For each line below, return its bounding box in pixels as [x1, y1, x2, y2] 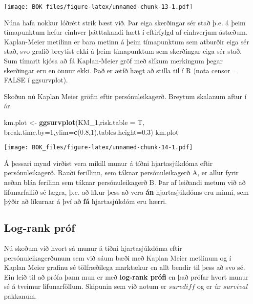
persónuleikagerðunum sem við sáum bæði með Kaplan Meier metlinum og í [4, 252, 232, 263]
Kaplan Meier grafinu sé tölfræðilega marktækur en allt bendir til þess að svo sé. [4, 262, 245, 272]
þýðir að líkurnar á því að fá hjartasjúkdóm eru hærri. [4, 196, 167, 206]
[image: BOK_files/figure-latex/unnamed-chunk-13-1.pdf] [4, 3, 193, 10]
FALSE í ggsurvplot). [4, 75, 68, 85]
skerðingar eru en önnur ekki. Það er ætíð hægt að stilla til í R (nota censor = [4, 65, 238, 75]
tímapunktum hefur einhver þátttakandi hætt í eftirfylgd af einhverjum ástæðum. [4, 27, 248, 37]
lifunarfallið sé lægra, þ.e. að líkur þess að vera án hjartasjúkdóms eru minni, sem [4, 186, 249, 197]
